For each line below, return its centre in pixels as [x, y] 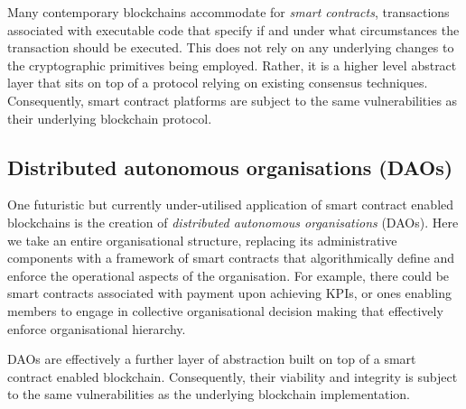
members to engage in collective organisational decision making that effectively [225, 310]
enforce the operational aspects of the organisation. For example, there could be [228, 275]
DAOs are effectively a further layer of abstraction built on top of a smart [212, 359]
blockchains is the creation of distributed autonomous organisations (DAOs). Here [233, 222]
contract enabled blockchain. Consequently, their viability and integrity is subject [233, 376]
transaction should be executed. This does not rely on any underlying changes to [231, 47]
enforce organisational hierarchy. [97, 328]
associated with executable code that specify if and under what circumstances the [233, 29]
